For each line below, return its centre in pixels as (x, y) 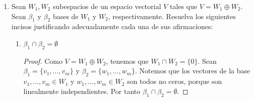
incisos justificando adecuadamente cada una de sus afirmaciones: (112, 26)
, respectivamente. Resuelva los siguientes (172, 16)
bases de (66, 16)
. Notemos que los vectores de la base (193, 71)
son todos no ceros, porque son (175, 81)
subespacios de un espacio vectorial (107, 6)
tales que (184, 6)
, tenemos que (127, 61)
